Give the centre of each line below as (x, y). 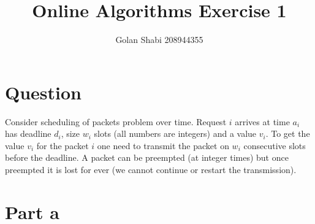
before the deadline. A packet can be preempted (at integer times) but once (147, 157)
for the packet (63, 145)
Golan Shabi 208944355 (159, 40)
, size (70, 133)
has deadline (28, 133)
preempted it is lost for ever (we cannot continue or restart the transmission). (151, 170)
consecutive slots (275, 145)
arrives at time (262, 121)
